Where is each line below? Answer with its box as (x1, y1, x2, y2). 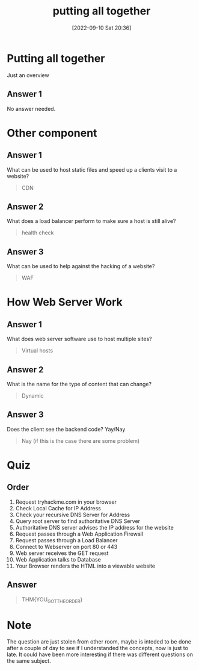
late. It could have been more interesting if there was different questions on (7, 651, 193, 658)
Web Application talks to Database (15, 556, 101, 563)
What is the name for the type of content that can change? (7, 380, 152, 387)
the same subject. (7, 657, 51, 665)
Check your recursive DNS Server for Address (15, 511, 130, 518)
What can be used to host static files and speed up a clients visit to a (7, 166, 177, 173)
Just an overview (7, 71, 50, 79)
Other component (7, 126, 97, 140)
